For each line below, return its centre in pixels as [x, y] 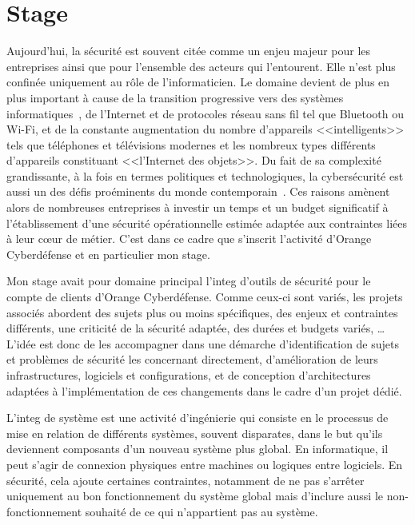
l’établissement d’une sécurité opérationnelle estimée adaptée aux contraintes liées [207, 223]
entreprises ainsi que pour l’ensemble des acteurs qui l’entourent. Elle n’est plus [201, 66]
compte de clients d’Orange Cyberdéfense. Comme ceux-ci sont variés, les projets [205, 297]
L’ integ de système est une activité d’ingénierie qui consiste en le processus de [198, 418]
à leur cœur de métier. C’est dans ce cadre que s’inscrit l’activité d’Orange [189, 239]
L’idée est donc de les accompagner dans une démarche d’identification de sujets [203, 343]
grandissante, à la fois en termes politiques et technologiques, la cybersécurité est [205, 175]
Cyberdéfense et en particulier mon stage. [108, 254]
